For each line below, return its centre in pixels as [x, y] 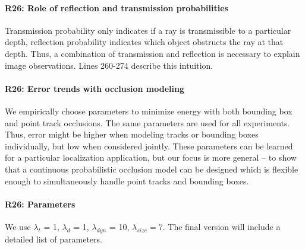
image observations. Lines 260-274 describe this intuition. [109, 65]
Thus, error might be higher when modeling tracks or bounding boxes [132, 134]
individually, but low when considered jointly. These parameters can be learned [149, 146]
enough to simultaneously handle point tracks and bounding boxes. [127, 181]
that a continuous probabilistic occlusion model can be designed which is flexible [152, 169]
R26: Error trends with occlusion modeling [95, 88]
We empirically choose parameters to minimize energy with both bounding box [149, 111]
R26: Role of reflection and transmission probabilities [117, 7]
